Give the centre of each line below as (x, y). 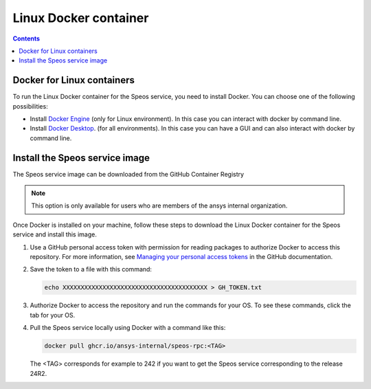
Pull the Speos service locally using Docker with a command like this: (128, 328)
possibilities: (30, 106)
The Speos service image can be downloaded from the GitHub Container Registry (128, 174)
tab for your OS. (53, 315)
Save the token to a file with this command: (91, 269)
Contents (26, 38)
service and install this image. (55, 234)
